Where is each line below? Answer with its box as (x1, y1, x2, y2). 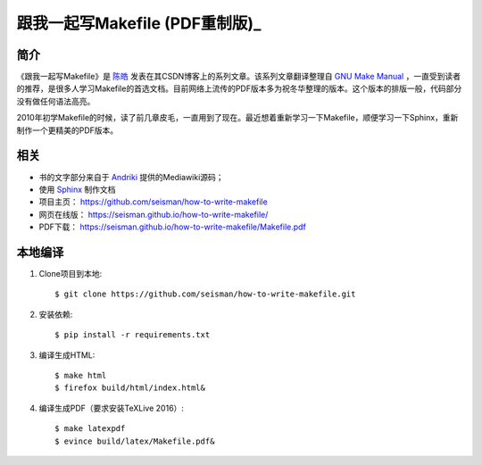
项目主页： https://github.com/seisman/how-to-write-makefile (38, 196, 268, 207)
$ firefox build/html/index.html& (54, 383, 205, 393)
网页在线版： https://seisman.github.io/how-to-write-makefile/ (38, 209, 269, 220)
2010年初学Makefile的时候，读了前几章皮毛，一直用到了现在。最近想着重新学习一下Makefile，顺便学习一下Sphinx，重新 (16, 112, 459, 123)
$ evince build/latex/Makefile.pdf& (54, 436, 215, 446)
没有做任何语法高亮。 (16, 95, 96, 106)
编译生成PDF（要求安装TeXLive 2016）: (38, 403, 185, 413)
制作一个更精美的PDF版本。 (16, 125, 119, 136)
